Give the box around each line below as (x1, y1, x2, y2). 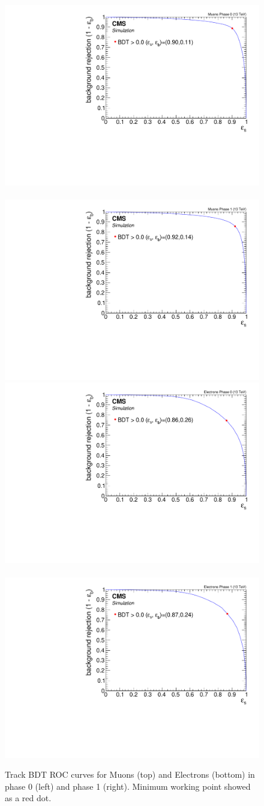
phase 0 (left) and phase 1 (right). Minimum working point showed (5, 780, 251, 792)
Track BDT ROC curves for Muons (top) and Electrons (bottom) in (5, 768, 255, 781)
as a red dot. (5, 792, 52, 804)
